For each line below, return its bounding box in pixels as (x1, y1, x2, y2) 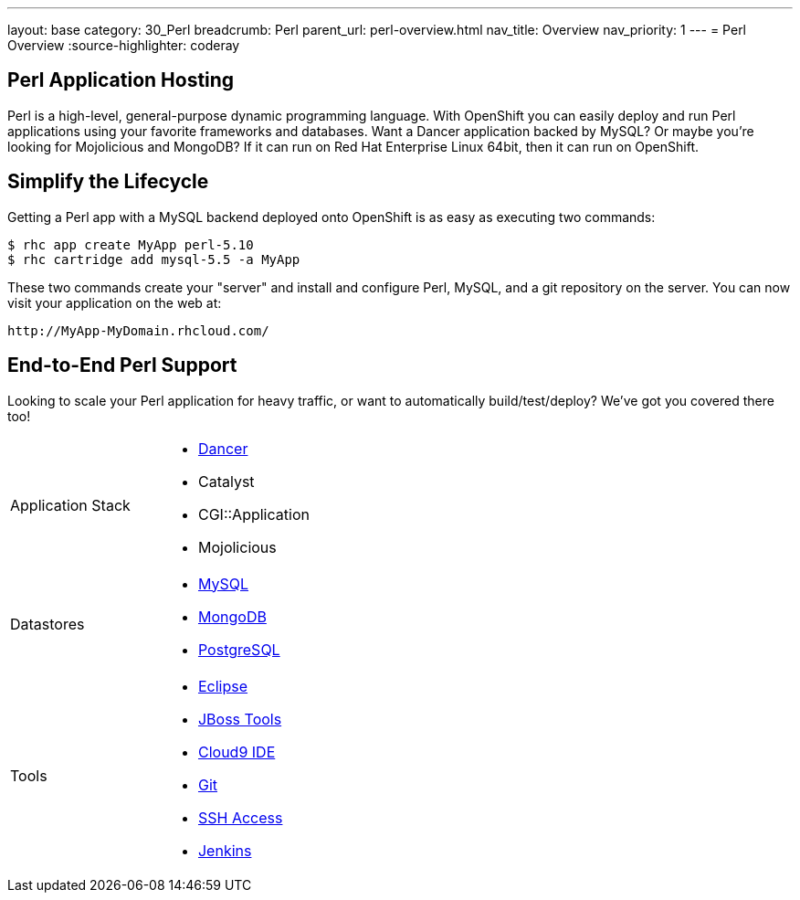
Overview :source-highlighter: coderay (7, 37, 240, 53)
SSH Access (197, 808, 283, 827)
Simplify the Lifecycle (7, 170, 209, 194)
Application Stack (10, 495, 131, 514)
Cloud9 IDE (197, 742, 276, 761)
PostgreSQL (197, 640, 280, 659)
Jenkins (197, 841, 252, 860)
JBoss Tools (197, 709, 282, 728)
